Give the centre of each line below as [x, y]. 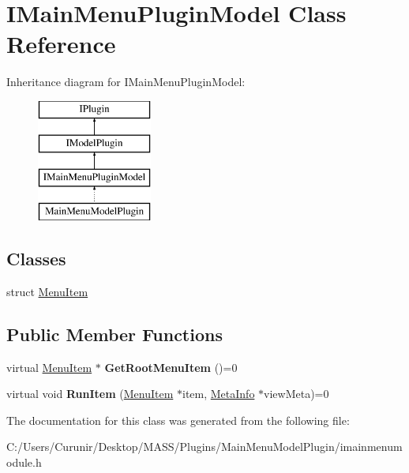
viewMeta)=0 [296, 394]
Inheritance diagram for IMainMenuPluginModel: [126, 82]
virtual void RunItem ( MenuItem [90, 394]
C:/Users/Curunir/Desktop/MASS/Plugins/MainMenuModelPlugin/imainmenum [204, 447]
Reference [61, 44]
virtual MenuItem [49, 367]
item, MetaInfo [218, 394]
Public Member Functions [114, 334]
